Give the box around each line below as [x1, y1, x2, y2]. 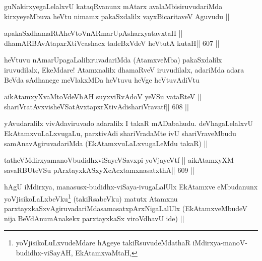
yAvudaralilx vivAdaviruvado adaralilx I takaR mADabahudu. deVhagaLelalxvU [4, 118, 253, 128]
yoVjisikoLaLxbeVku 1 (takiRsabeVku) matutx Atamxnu [4, 191, 178, 204]
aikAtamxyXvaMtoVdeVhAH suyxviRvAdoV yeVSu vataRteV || [4, 91, 202, 102]
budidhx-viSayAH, [16, 247, 73, 257]
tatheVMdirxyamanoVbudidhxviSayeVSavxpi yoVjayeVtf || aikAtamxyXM [4, 155, 234, 165]
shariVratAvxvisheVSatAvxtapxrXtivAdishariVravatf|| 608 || [4, 101, 189, 111]
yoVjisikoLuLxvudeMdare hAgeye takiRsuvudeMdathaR [16, 237, 190, 248]
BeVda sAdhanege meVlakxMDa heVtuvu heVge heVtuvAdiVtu [4, 74, 200, 85]
